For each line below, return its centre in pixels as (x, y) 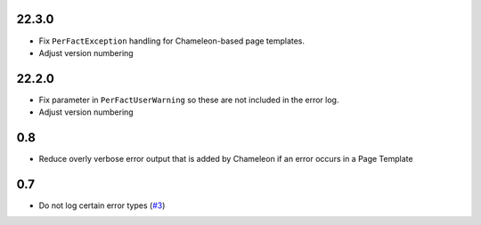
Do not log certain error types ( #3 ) (102, 205)
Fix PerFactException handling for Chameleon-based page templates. (172, 41)
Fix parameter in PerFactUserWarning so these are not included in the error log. (189, 100)
